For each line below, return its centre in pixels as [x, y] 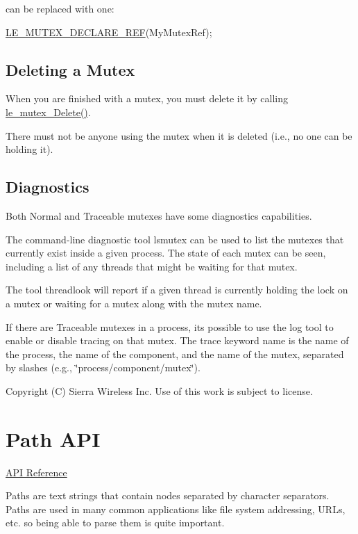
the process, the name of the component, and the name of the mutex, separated [175, 354]
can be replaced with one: [60, 8]
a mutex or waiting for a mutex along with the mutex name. [134, 303]
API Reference [36, 472]
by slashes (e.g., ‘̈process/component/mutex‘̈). [103, 367]
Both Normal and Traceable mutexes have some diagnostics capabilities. [159, 215]
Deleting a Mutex [70, 69]
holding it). [29, 149]
